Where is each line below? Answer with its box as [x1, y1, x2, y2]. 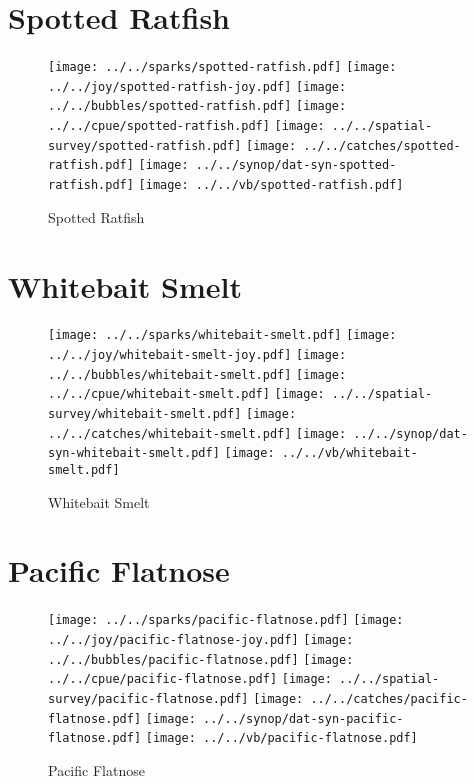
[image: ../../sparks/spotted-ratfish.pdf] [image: [48, 60, 397, 75]
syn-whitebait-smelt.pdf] [48, 446, 220, 461]
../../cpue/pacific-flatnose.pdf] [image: [48, 672, 332, 687]
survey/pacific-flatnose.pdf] [48, 692, 249, 707]
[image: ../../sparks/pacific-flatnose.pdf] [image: [48, 613, 404, 628]
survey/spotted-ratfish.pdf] [48, 138, 242, 153]
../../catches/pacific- [310, 692, 468, 707]
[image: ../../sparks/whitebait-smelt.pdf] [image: [48, 328, 397, 343]
